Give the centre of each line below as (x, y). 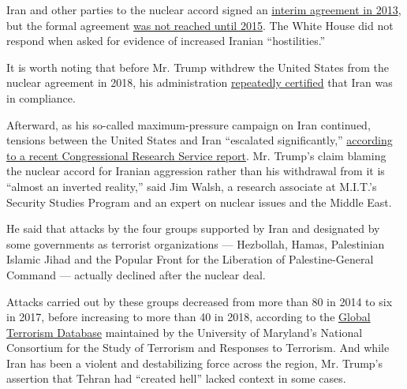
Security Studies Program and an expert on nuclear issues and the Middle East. (199, 202)
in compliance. (41, 97)
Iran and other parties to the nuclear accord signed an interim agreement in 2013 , (204, 9)
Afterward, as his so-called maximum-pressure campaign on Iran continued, (189, 124)
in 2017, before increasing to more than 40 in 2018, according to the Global (189, 317)
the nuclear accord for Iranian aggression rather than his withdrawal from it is (196, 171)
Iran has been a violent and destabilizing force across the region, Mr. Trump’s (195, 363)
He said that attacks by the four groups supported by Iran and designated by (193, 228)
